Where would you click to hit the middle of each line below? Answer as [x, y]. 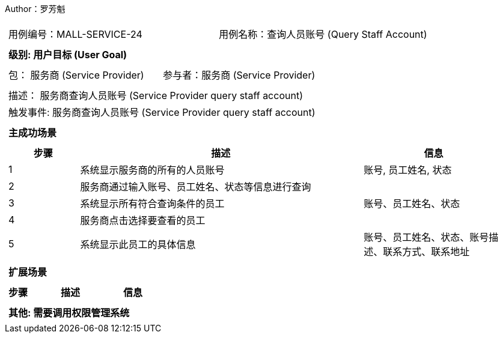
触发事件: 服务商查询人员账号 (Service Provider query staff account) [162, 112]
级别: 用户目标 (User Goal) [68, 55]
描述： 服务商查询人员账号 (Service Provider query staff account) [156, 95]
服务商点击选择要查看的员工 [143, 220]
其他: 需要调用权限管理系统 [69, 313]
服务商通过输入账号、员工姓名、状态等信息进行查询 [196, 187]
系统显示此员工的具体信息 [138, 244]
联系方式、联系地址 [426, 252]
